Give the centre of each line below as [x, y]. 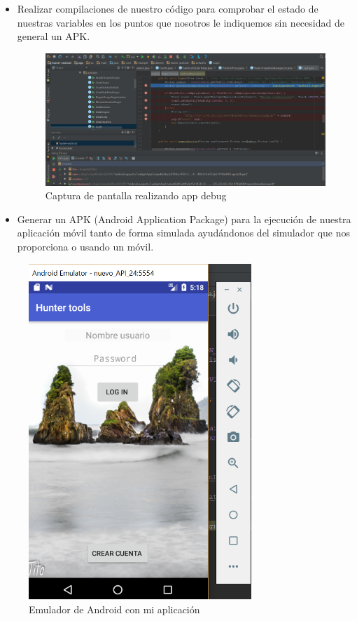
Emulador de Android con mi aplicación [114, 609]
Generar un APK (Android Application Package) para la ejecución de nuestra [184, 219]
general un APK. [54, 36]
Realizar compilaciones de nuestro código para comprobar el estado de [168, 8]
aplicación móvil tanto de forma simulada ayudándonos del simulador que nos [184, 233]
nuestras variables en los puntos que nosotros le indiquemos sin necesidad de [181, 22]
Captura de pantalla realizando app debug [136, 195]
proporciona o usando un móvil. [85, 246]
